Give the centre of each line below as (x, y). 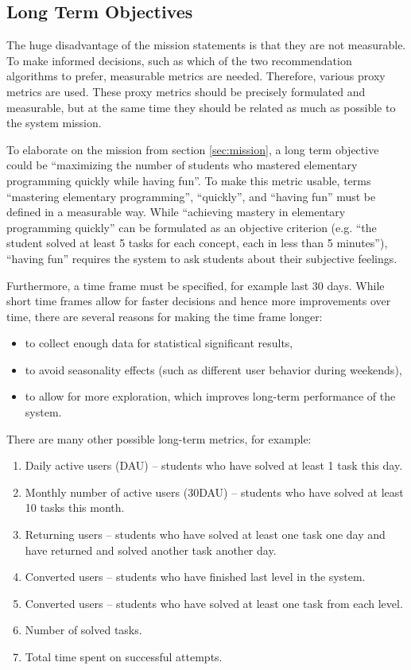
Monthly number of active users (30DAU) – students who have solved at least (214, 492)
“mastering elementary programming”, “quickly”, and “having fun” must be (191, 196)
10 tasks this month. (75, 507)
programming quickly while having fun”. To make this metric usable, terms (189, 180)
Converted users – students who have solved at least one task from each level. (214, 603)
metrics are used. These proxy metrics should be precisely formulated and (186, 91)
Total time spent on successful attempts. (124, 657)
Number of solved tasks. (83, 630)
